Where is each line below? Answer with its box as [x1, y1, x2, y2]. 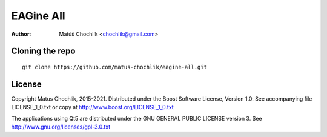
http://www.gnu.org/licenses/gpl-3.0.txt [11, 123, 111, 130]
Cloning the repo [11, 46, 76, 56]
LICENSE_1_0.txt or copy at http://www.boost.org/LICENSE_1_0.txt [11, 104, 174, 111]
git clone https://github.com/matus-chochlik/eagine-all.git [22, 64, 207, 70]
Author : [11, 30, 31, 38]
